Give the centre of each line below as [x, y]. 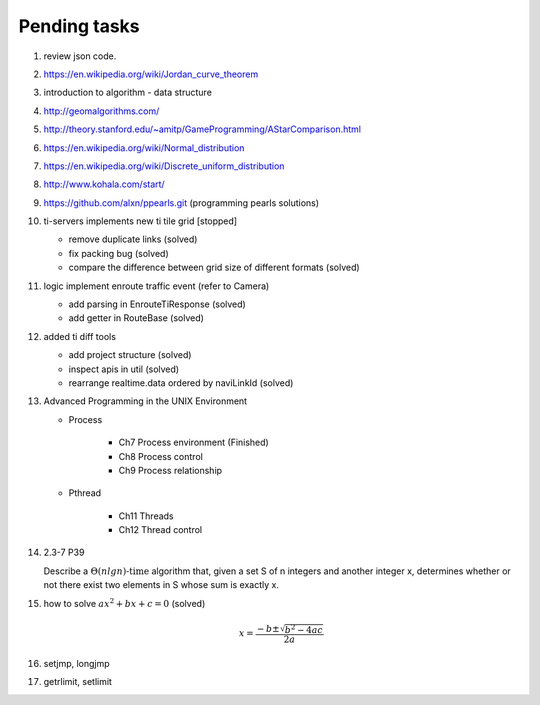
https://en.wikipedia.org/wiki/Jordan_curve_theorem [151, 74]
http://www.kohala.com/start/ [104, 184]
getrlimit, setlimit [77, 682]
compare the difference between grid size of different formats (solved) [214, 267]
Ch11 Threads [146, 516]
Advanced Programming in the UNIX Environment [145, 401]
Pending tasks [79, 26]
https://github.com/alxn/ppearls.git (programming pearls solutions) [181, 202]
